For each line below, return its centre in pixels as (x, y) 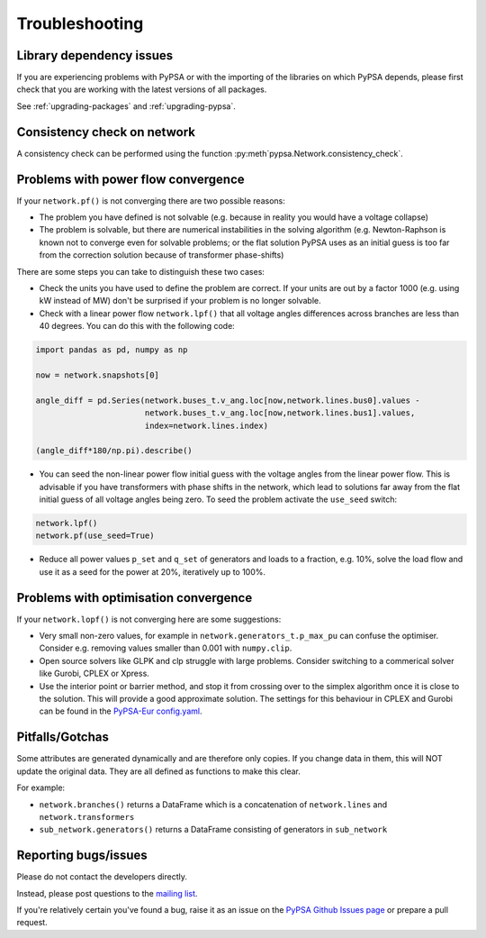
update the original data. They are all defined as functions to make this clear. (158, 771)
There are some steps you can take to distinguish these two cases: (141, 271)
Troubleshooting (80, 23)
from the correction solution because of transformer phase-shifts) (162, 255)
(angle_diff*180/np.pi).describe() (114, 451)
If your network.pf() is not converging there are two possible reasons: (151, 200)
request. (32, 923)
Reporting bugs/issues (82, 856)
